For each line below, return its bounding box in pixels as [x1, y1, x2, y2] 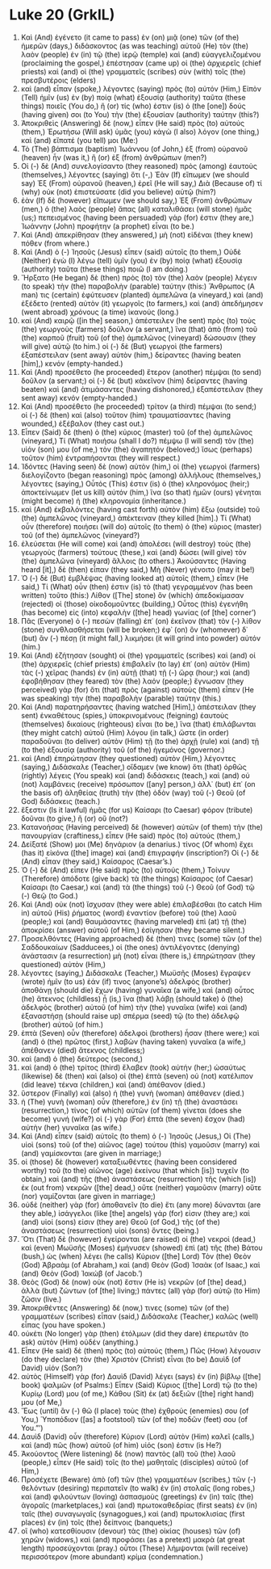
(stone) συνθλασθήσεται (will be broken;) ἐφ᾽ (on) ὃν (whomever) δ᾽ [20, 625, 248, 634]
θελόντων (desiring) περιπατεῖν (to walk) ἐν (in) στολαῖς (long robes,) [20, 1483, 256, 1492]
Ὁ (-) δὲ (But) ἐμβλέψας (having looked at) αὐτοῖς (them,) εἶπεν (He [20, 573, 249, 583]
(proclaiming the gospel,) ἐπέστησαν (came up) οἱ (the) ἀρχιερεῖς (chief [20, 58, 261, 68]
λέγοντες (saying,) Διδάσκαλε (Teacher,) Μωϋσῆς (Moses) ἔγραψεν [20, 968, 251, 978]
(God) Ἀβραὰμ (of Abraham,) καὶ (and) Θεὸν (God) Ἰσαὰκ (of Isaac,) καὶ [20, 1260, 261, 1269]
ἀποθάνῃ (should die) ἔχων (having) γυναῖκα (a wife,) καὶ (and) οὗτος [20, 985, 255, 995]
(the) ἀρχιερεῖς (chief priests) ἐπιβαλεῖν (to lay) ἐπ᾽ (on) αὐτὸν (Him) [20, 658, 251, 668]
